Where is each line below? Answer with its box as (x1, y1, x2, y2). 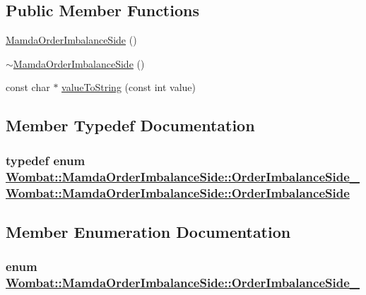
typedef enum (6, 151, 85, 169)
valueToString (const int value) (61, 80, 196, 95)
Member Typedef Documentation (6, 114, 255, 136)
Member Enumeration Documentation (6, 220, 291, 242)
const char (6, 80, 50, 95)
